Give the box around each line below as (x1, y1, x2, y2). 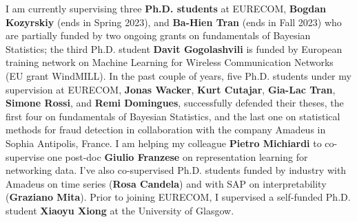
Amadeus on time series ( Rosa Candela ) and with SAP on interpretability (6, 176, 327, 190)
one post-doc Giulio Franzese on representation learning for (47, 149, 308, 164)
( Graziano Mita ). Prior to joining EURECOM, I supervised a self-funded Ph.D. (6, 190, 351, 204)
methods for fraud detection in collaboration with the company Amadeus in (6, 122, 326, 137)
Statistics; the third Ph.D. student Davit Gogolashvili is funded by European (6, 41, 343, 56)
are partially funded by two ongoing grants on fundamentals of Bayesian (6, 28, 311, 43)
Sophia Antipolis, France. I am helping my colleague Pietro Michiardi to (6, 135, 322, 150)
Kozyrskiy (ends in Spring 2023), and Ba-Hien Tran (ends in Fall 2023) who (6, 14, 342, 29)
